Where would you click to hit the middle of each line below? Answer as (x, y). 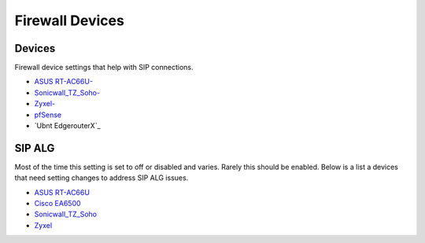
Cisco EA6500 (58, 204)
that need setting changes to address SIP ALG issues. (102, 178)
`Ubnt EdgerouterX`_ (68, 126)
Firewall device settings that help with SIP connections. (104, 68)
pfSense (48, 115)
